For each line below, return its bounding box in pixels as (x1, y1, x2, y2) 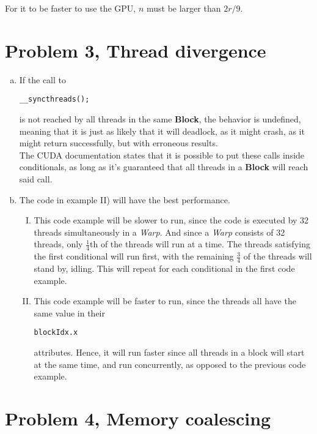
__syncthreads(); (19, 95, 90, 104)
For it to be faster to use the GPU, (5, 2, 136, 14)
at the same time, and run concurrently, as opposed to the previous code (34, 357, 306, 370)
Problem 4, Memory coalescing (5, 405, 271, 430)
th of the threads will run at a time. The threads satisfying (90, 238, 310, 250)
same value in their (34, 306, 105, 319)
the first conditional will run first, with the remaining (34, 250, 234, 263)
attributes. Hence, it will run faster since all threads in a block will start (34, 346, 305, 358)
